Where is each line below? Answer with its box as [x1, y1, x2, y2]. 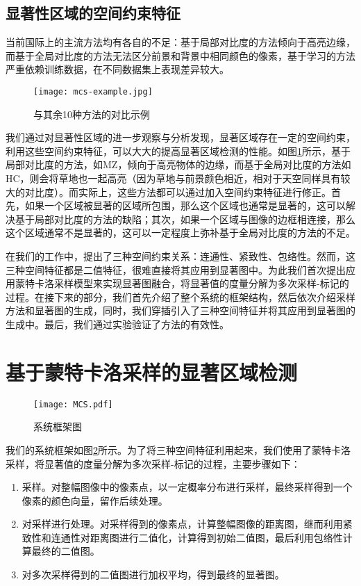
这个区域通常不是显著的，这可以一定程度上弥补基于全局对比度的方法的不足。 [6, 225, 355, 240]
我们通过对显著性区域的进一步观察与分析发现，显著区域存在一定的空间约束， [6, 130, 355, 145]
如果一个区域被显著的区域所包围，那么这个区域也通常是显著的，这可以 [24, 198, 346, 213]
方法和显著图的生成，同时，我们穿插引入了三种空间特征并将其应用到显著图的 [6, 303, 355, 318]
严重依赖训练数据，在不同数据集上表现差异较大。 [6, 62, 229, 76]
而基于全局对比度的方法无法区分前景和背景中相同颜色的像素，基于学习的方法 [6, 48, 355, 63]
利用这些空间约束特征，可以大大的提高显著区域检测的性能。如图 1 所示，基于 [6, 143, 351, 158]
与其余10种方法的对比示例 [33, 106, 150, 121]
